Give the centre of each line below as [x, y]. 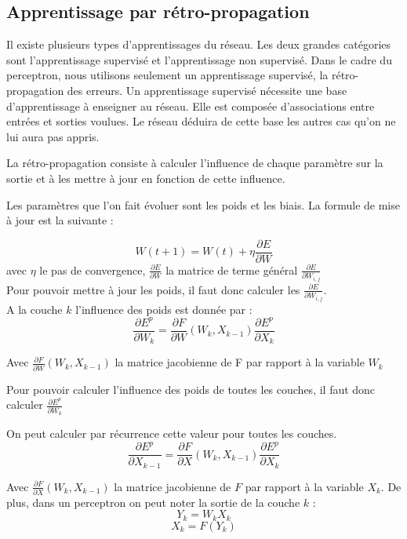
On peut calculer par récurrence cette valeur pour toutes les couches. [172, 433]
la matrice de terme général [232, 269]
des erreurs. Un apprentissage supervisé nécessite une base [207, 90]
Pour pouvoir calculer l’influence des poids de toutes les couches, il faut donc [191, 389]
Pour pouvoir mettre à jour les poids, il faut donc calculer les [153, 289]
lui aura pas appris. [53, 136]
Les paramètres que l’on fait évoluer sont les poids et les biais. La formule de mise [203, 204]
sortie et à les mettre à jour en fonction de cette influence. [146, 178]
